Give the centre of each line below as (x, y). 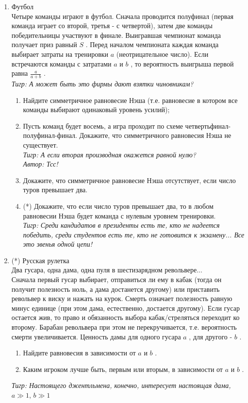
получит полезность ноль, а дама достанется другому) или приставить (116, 289)
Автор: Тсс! (41, 164)
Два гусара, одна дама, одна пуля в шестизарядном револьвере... (107, 270)
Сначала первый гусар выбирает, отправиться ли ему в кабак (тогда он (116, 279)
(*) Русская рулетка (40, 260)
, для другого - (211, 336)
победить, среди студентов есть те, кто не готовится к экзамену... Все (134, 234)
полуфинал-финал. (50, 135)
